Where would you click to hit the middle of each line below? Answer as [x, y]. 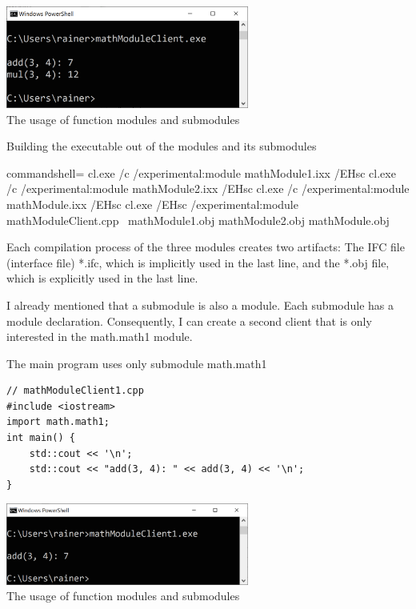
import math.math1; [58, 422]
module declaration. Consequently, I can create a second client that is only [189, 321]
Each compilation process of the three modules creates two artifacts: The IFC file [206, 247]
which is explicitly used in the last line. [102, 278]
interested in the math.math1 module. [100, 337]
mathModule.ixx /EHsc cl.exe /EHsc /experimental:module [152, 204]
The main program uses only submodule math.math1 [137, 363]
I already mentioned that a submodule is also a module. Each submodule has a [200, 304]
